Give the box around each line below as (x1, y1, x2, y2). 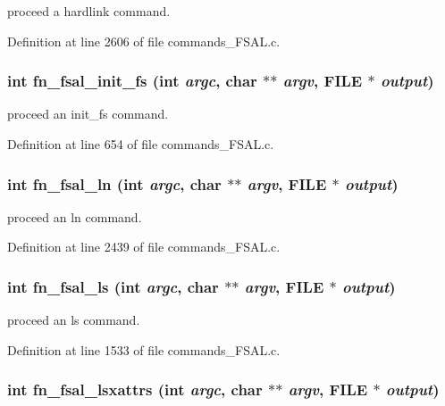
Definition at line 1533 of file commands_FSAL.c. (7, 340, 281, 359)
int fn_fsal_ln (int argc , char (7, 172, 222, 195)
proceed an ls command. (7, 311, 140, 329)
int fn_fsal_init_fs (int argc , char (7, 70, 257, 92)
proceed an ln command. (7, 207, 142, 226)
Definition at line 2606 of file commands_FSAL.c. (7, 31, 281, 50)
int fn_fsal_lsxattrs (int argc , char (7, 378, 263, 401)
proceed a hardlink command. (7, 2, 171, 20)
